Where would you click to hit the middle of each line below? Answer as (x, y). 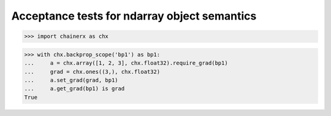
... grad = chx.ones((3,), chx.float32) (92, 71)
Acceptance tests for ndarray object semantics (134, 16)
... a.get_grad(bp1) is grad (74, 89)
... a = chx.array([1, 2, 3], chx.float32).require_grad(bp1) (126, 63)
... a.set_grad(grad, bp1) (71, 80)
